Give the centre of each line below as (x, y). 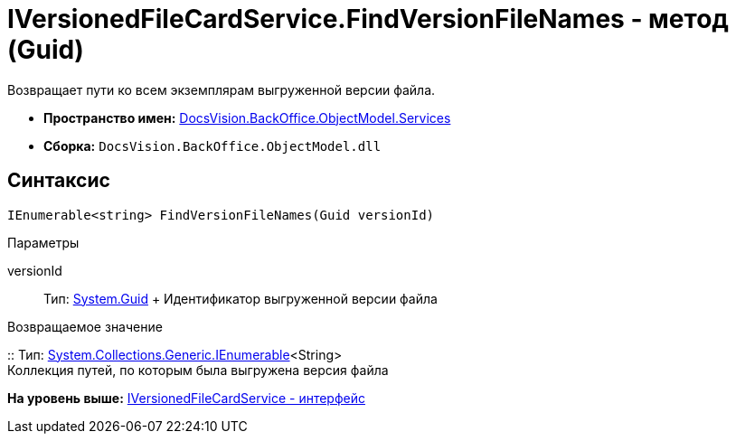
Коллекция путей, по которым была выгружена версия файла (198, 370)
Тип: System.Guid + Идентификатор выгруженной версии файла (241, 298)
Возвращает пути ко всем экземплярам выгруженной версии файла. (222, 89)
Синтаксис (59, 181)
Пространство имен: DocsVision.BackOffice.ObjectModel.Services (247, 117)
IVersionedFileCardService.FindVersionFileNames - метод (368, 19)
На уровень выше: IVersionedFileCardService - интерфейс (186, 398)
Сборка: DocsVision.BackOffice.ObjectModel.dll (212, 145)
